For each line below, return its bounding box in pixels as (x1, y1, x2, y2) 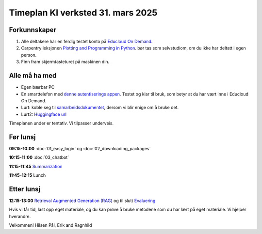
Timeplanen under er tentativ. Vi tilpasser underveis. (9, 120, 114, 126)
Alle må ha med (9, 72, 57, 80)
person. (21, 52, 37, 58)
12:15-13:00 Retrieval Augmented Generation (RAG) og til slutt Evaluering (9, 198, 156, 203)
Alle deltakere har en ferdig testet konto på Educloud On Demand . (21, 39, 153, 45)
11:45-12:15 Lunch (9, 172, 46, 178)
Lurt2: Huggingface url (21, 111, 66, 117)
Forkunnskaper (9, 26, 57, 34)
